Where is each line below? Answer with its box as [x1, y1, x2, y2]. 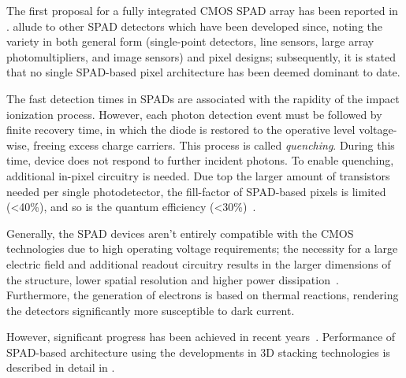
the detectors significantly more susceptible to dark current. [6, 302, 295, 318]
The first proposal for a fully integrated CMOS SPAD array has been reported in [6, 2, 398, 18]
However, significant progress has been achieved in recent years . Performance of [6, 328, 396, 345]
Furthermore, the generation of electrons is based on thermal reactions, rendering [6, 287, 399, 303]
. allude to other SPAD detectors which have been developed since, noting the [6, 17, 383, 34]
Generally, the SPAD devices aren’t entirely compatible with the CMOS [6, 224, 354, 241]
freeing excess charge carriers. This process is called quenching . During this [33, 136, 395, 153]
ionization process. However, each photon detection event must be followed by [6, 106, 382, 122]
